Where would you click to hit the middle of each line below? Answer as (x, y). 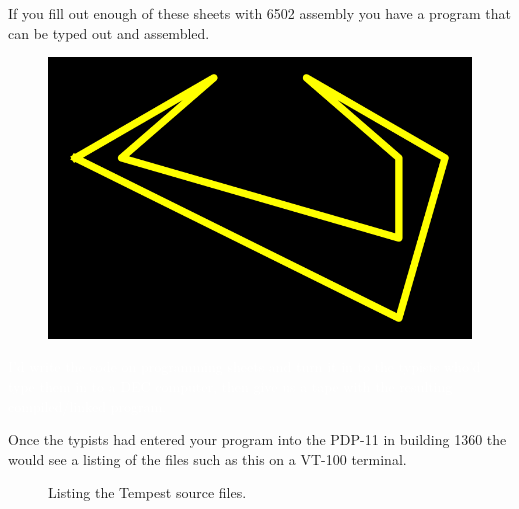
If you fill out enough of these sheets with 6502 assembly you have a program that (259, 13)
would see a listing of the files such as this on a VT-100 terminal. (207, 458)
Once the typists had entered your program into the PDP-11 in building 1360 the (257, 439)
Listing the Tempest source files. (147, 492)
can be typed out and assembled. (109, 32)
